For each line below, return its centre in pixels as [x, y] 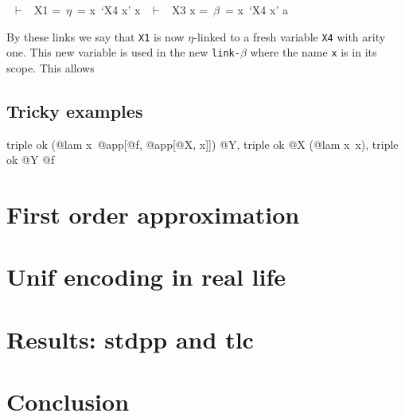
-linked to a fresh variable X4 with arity [290, 36]
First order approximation [153, 214]
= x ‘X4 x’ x [109, 10]
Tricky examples [75, 110]
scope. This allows [51, 67]
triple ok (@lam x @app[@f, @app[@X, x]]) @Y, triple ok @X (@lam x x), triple [202, 144]
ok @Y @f [31, 160]
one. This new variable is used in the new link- [123, 52]
